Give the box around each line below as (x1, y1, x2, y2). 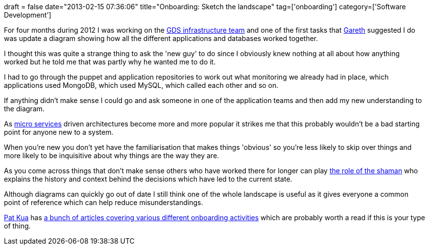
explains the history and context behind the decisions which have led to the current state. (4, 175, 292, 183)
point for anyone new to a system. (4, 128, 114, 136)
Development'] (4, 11, 51, 19)
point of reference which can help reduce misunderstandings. (4, 198, 203, 207)
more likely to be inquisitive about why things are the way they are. (4, 151, 219, 160)
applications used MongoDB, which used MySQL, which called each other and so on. (4, 81, 279, 89)
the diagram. (4, 104, 45, 113)
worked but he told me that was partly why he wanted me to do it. (4, 58, 216, 66)
